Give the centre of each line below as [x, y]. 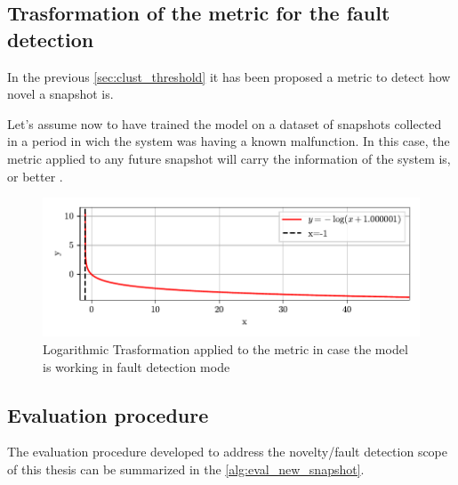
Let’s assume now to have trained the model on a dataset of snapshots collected [225, 123]
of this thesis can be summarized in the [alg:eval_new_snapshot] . [186, 469]
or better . [35, 176]
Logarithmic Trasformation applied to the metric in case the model [225, 349]
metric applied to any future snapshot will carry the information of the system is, [229, 158]
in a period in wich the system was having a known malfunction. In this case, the [229, 141]
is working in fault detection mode [137, 366]
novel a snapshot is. [60, 94]
